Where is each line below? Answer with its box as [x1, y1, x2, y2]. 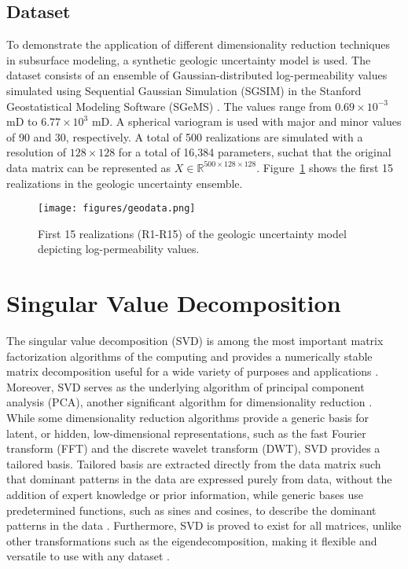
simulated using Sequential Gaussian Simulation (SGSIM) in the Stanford [6, 82, 362, 98]
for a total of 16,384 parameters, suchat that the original [118, 144, 391, 160]
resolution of [6, 144, 66, 160]
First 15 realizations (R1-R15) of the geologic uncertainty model [38, 225, 347, 241]
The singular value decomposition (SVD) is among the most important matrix [6, 332, 384, 349]
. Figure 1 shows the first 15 [256, 159, 394, 175]
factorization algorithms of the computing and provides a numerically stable [6, 347, 373, 364]
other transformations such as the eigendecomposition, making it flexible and [6, 532, 377, 549]
